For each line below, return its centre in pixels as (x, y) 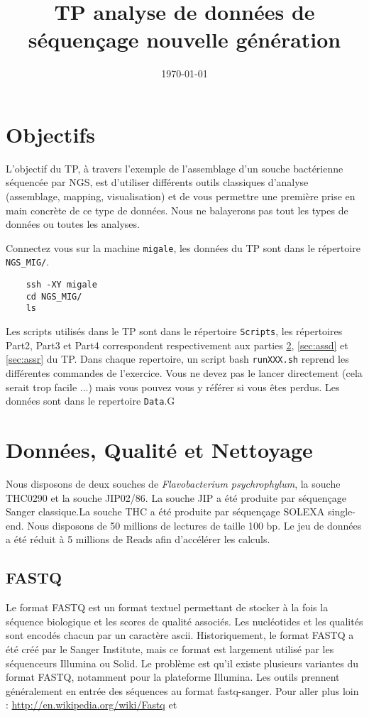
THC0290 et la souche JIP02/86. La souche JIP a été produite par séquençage (176, 497)
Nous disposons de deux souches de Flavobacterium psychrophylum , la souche (173, 483)
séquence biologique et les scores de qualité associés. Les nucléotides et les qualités (184, 621)
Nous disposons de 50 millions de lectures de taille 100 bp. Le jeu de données (194, 525)
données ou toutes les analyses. (73, 224)
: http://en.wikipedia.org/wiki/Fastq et (92, 705)
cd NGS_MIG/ (54, 296)
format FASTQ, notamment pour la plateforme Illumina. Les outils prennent (173, 677)
